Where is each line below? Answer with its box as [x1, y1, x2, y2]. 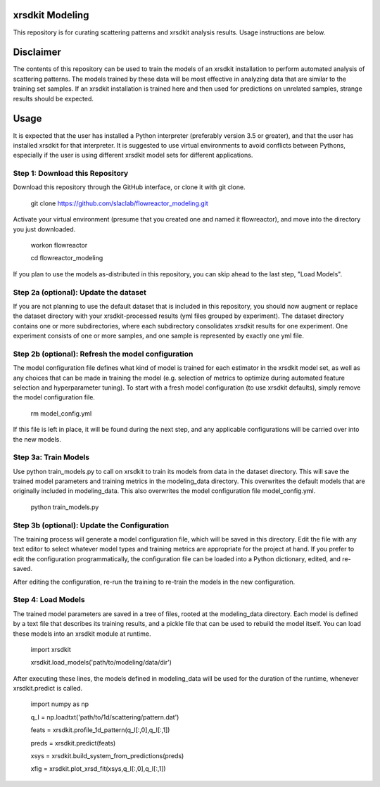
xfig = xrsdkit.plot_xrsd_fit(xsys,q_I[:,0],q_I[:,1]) [30, 764, 166, 773]
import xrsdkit [30, 645, 72, 653]
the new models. [13, 435, 61, 443]
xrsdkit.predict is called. [13, 684, 83, 693]
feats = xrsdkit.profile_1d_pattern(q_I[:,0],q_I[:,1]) [30, 726, 170, 734]
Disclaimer [13, 46, 61, 58]
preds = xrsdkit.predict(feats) [30, 738, 116, 747]
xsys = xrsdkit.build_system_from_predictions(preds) [30, 752, 184, 760]
